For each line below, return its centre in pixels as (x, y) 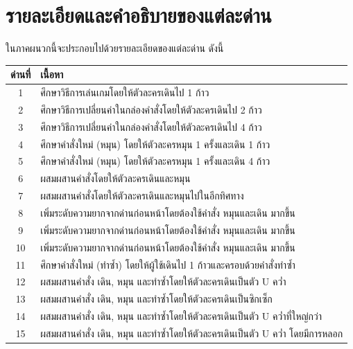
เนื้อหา (52, 74)
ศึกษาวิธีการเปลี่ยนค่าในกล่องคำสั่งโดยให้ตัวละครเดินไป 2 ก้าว (151, 109)
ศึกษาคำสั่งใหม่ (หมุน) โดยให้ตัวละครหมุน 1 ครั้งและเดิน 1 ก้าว (155, 144)
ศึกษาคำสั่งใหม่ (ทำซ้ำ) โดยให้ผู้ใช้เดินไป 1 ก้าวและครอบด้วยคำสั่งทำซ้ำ (168, 264)
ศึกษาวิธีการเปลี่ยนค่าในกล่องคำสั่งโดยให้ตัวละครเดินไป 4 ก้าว (151, 126)
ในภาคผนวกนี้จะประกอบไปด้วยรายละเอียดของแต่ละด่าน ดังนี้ (115, 48)
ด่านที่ (21, 74)
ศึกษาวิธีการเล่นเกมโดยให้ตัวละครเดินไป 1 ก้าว (125, 92)
